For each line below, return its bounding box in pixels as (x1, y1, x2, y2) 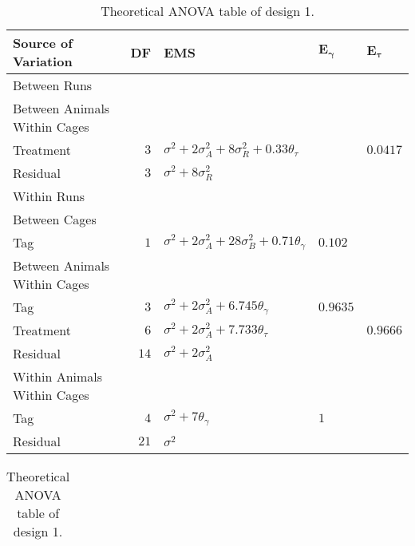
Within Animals (13, 367, 103, 386)
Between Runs (13, 76, 93, 94)
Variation (13, 52, 73, 70)
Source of (13, 34, 73, 52)
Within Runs (13, 187, 85, 205)
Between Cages (13, 210, 97, 228)
